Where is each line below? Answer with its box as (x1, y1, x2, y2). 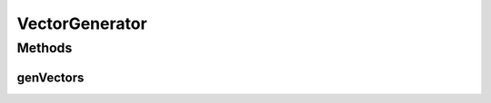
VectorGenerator (16, 14, 147, 33)
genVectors (16, 70, 85, 85)
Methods (16, 40, 73, 56)
